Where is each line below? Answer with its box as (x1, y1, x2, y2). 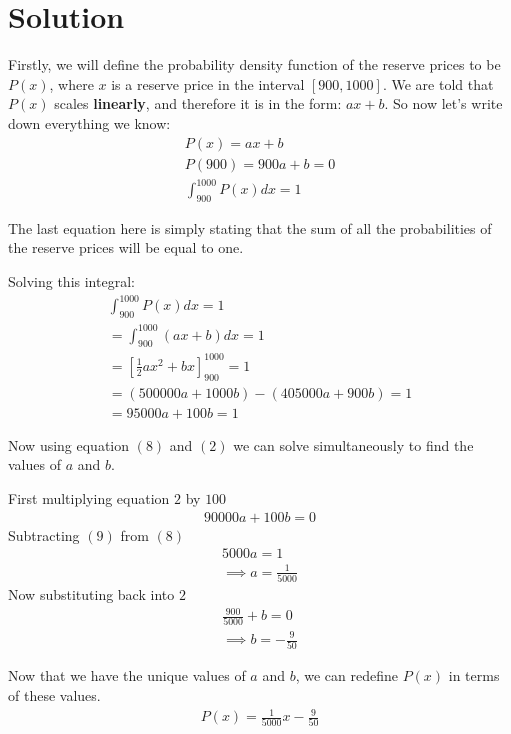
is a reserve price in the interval (111, 73, 305, 94)
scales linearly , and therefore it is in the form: (54, 93, 342, 114)
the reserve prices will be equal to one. (8, 237, 244, 258)
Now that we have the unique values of (8, 665, 246, 686)
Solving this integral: (8, 271, 135, 292)
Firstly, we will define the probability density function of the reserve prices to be (8, 54, 501, 75)
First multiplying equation (8, 487, 170, 508)
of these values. (8, 684, 101, 705)
